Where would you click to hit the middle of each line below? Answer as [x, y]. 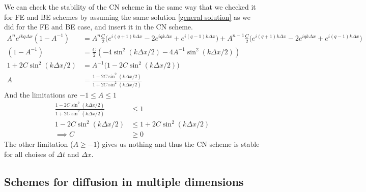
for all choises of [29, 154]
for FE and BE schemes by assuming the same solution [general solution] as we [128, 17]
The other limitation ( [39, 144]
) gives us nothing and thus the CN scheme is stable [178, 144]
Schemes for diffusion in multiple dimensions [124, 181]
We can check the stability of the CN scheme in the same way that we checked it [130, 7]
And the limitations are [41, 95]
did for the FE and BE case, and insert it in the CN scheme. [98, 27]
